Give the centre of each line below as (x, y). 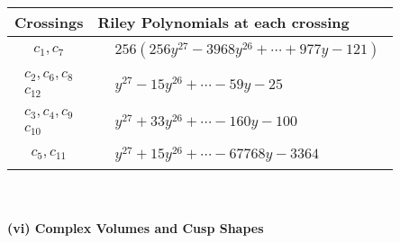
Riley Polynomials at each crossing (223, 22)
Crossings (49, 22)
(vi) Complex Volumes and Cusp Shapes (136, 228)
